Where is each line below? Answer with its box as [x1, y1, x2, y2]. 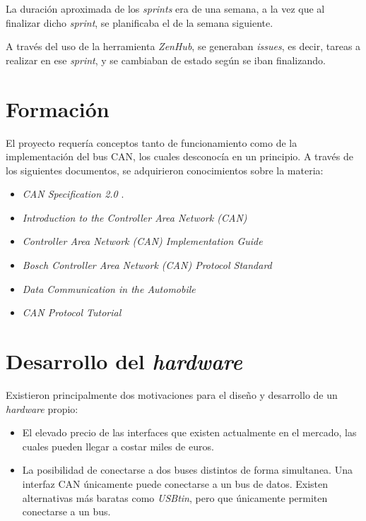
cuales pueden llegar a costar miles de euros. [22, 438, 214, 453]
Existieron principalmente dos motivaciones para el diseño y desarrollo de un [6, 387, 338, 402]
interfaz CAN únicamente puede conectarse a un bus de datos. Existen [22, 476, 329, 491]
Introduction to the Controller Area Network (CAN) [22, 210, 247, 224]
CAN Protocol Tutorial [22, 305, 122, 320]
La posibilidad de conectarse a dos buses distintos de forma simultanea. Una [22, 462, 353, 477]
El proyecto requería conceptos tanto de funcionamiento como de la [6, 135, 297, 150]
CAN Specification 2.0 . [22, 186, 124, 201]
